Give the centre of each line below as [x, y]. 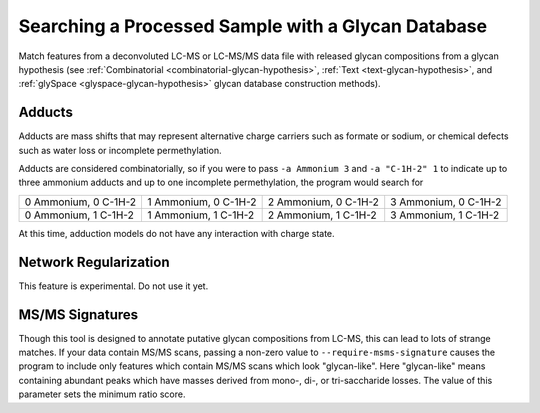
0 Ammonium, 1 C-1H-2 [79, 215]
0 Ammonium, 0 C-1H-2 [80, 202]
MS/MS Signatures [78, 314]
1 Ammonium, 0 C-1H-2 [202, 202]
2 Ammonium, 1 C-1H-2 [322, 215]
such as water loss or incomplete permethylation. [120, 150]
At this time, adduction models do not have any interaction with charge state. [176, 233]
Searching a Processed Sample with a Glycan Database [253, 26]
